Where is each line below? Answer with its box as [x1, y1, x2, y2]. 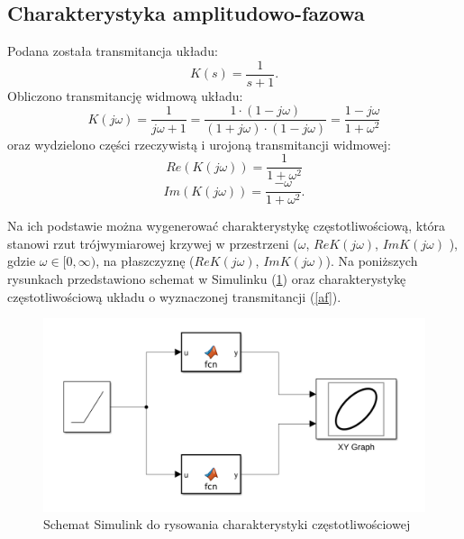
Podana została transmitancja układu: [7, 41, 218, 60]
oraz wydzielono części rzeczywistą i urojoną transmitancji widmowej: [7, 134, 391, 153]
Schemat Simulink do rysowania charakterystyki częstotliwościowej [43, 515, 411, 534]
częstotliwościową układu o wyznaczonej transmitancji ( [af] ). [7, 287, 341, 306]
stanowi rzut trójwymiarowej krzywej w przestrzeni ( [7, 233, 298, 252]
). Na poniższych [325, 251, 418, 270]
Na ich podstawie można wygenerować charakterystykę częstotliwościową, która [7, 216, 446, 235]
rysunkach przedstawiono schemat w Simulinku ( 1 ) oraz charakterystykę [7, 269, 406, 288]
